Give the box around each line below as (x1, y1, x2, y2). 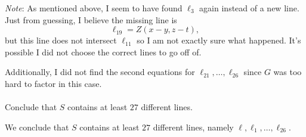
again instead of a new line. (199, 2, 299, 14)
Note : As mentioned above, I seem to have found (5, 2, 183, 14)
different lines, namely (153, 120, 234, 133)
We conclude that (5, 120, 69, 133)
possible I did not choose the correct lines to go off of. (5, 45, 202, 58)
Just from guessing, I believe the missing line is (5, 13, 177, 26)
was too (273, 66, 302, 78)
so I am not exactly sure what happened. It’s (137, 34, 301, 46)
